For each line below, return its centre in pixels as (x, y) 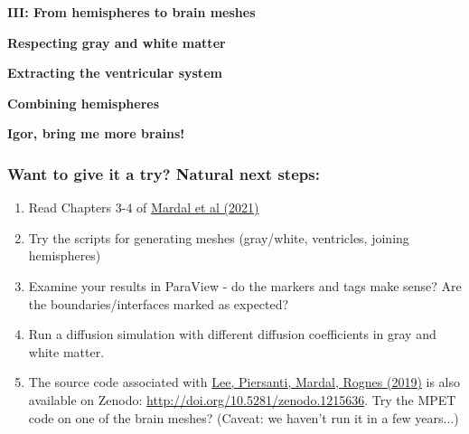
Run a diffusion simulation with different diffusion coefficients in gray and (232, 334)
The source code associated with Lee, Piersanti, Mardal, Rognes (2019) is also (244, 382)
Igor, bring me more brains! (96, 133)
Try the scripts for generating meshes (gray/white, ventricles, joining (219, 237)
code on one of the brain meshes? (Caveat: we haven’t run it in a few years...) (244, 417)
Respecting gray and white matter (117, 42)
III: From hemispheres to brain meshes (131, 12)
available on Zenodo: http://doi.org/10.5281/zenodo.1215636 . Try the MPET (242, 399)
